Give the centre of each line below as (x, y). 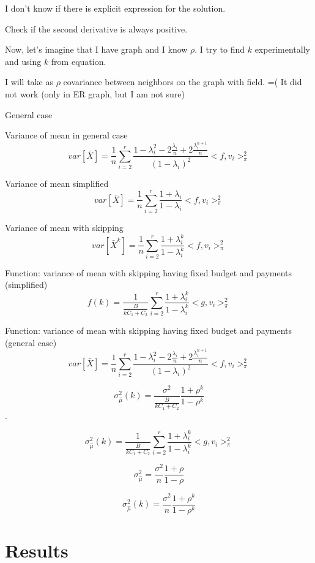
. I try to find (220, 49)
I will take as (29, 82)
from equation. (79, 61)
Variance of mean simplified (57, 183)
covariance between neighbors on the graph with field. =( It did (183, 82)
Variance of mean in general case (66, 135)
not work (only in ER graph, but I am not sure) (95, 93)
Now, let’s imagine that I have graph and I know (96, 49)
